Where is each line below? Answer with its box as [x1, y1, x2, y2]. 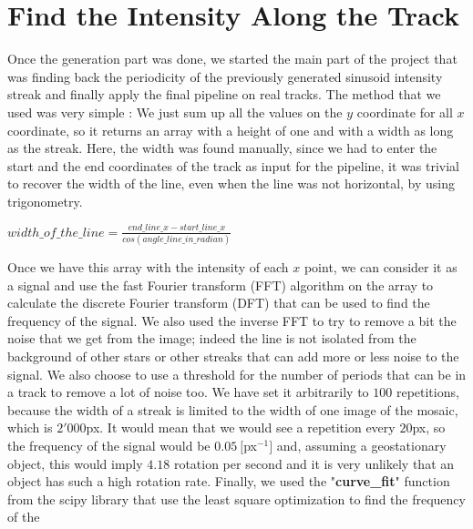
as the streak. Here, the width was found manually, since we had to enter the [7, 138, 437, 158]
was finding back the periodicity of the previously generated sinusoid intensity [7, 66, 443, 86]
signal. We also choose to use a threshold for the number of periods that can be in [7, 364, 467, 383]
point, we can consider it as [303, 258, 458, 277]
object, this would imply [7, 453, 143, 473]
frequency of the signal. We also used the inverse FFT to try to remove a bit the [7, 310, 457, 330]
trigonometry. [7, 191, 83, 210]
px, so [412, 418, 446, 437]
